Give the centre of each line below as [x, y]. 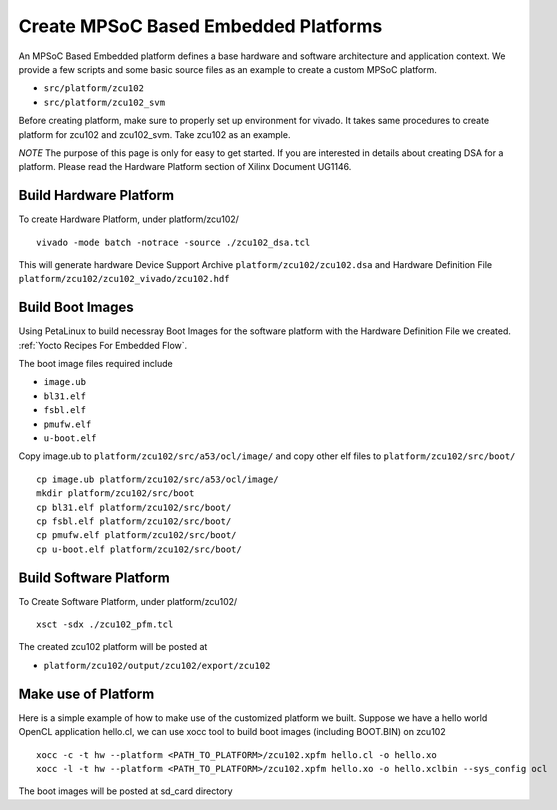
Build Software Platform [94, 577]
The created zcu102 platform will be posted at [113, 647]
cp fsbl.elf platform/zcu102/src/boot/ [134, 521]
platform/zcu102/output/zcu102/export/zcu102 [157, 665]
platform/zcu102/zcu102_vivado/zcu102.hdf [124, 279]
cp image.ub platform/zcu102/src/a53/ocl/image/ [157, 479]
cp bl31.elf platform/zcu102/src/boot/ [134, 507]
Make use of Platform [86, 693]
